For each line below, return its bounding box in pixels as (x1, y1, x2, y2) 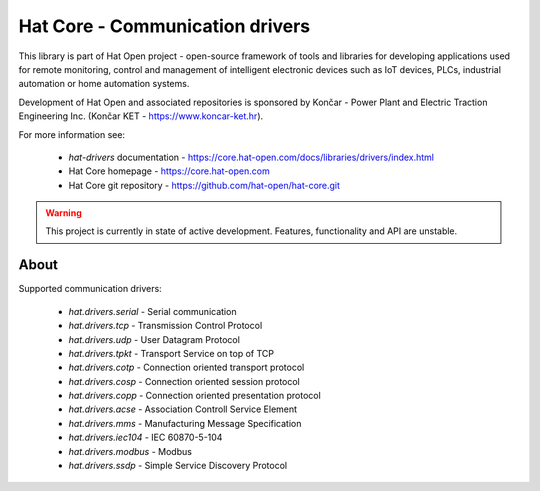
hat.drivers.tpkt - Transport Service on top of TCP (68, 347, 275, 359)
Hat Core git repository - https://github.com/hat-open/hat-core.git (68, 179, 340, 191)
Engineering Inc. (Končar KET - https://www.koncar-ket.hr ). (18, 110, 264, 122)
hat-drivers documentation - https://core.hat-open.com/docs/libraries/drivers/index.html (68, 151, 435, 163)
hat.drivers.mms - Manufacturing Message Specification (68, 417, 302, 429)
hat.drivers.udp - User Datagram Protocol (68, 333, 240, 345)
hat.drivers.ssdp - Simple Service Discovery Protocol (68, 460, 288, 472)
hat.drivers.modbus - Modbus (68, 445, 192, 457)
